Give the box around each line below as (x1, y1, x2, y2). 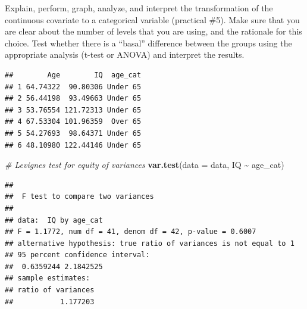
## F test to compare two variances (5, 192, 154, 201)
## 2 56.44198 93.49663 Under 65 (5, 94, 142, 103)
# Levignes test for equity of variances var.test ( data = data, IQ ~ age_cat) (5, 158, 284, 171)
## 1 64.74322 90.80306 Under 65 (5, 82, 142, 91)
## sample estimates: (5, 274, 90, 283)
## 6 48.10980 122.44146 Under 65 (5, 141, 142, 149)
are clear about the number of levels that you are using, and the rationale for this (5, 25, 302, 38)
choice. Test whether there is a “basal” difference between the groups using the (5, 36, 292, 49)
